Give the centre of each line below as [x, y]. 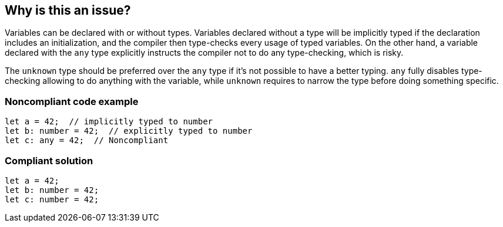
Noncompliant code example [72, 101]
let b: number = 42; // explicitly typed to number [129, 131]
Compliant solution [49, 160]
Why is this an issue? [68, 10]
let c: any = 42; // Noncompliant [87, 140]
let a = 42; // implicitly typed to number [109, 122]
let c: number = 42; [52, 199]
